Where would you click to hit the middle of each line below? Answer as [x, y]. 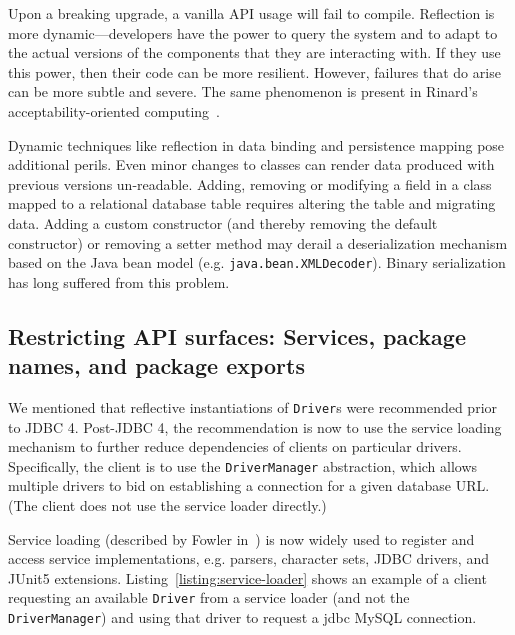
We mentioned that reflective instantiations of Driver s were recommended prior [253, 406]
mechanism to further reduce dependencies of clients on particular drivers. [235, 446]
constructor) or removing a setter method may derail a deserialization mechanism [258, 242]
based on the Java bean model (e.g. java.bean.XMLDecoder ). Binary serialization [257, 262]
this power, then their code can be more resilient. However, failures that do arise [254, 71]
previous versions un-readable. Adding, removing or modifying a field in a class [250, 183]
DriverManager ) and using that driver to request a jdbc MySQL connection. [242, 617]
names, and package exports [156, 365]
